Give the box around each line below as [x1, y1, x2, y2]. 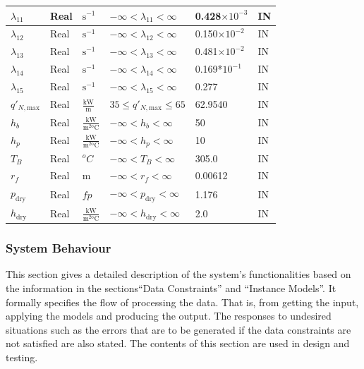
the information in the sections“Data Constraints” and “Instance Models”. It [6, 281, 336, 296]
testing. [6, 349, 38, 364]
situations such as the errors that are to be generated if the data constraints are [6, 322, 351, 337]
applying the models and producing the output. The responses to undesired [6, 308, 332, 323]
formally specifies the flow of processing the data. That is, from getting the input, [6, 294, 359, 309]
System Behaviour [6, 239, 111, 257]
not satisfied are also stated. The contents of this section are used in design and [6, 336, 350, 351]
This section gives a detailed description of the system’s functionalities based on [6, 267, 351, 282]
